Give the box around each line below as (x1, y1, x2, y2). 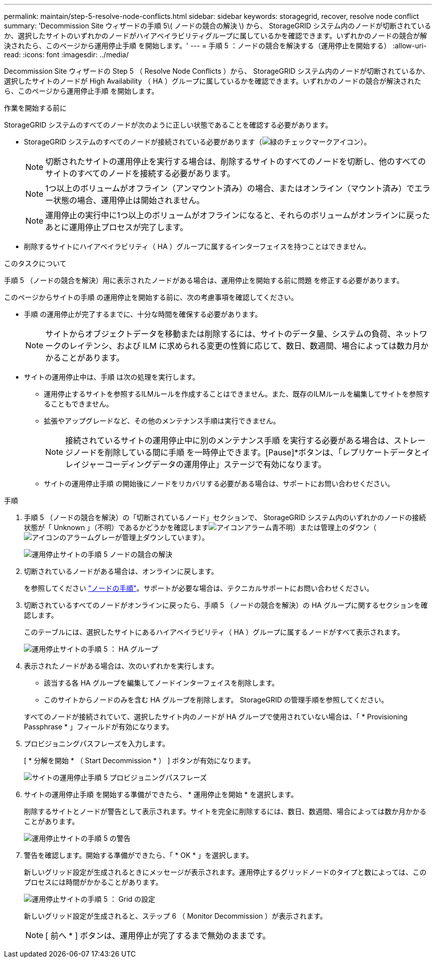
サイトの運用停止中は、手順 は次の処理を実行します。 (24, 373, 200, 381)
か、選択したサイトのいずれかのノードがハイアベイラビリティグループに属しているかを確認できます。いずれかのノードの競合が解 (4, 31, 427, 40)
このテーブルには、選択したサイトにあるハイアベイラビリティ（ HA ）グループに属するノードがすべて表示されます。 (24, 628, 404, 636)
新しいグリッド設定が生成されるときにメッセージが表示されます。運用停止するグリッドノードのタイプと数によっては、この (24, 868, 427, 876)
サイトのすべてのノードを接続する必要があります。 (45, 168, 235, 178)
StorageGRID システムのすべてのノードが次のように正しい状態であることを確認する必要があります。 (4, 121, 332, 129)
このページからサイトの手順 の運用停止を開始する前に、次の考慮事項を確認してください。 (4, 293, 298, 301)
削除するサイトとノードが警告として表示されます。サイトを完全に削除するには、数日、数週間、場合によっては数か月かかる (24, 807, 427, 816)
